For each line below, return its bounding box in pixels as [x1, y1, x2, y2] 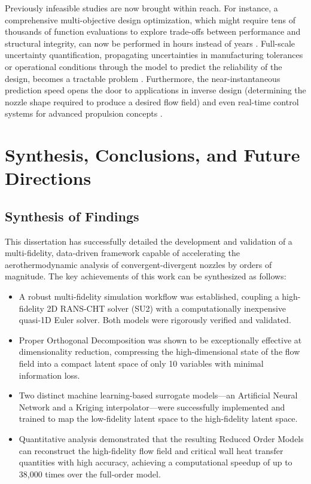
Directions [5, 166, 92, 190]
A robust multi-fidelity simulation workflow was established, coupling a [19, 290, 279, 303]
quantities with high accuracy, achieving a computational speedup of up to [19, 456, 292, 468]
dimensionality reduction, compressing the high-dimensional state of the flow [19, 345, 300, 358]
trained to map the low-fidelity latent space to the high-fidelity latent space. [19, 412, 298, 425]
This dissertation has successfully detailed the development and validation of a [5, 235, 292, 247]
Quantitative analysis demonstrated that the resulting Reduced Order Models [19, 433, 304, 445]
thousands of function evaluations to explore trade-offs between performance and [5, 25, 301, 38]
